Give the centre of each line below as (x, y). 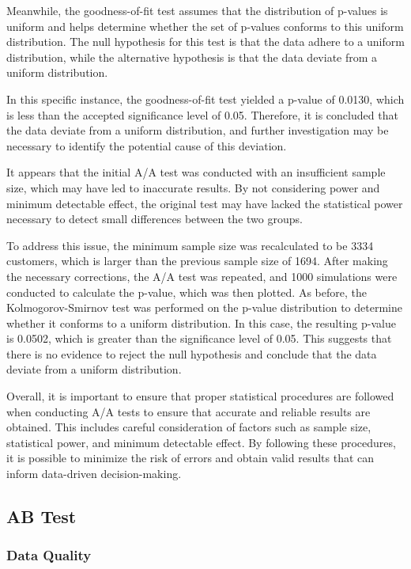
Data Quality (49, 555)
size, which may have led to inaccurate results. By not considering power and (193, 187)
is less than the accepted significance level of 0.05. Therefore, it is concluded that (202, 114)
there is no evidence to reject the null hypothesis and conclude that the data (192, 353)
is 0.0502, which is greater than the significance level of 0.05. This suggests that (199, 338)
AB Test (41, 516)
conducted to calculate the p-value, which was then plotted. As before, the (187, 292)
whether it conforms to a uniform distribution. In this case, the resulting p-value (201, 322)
